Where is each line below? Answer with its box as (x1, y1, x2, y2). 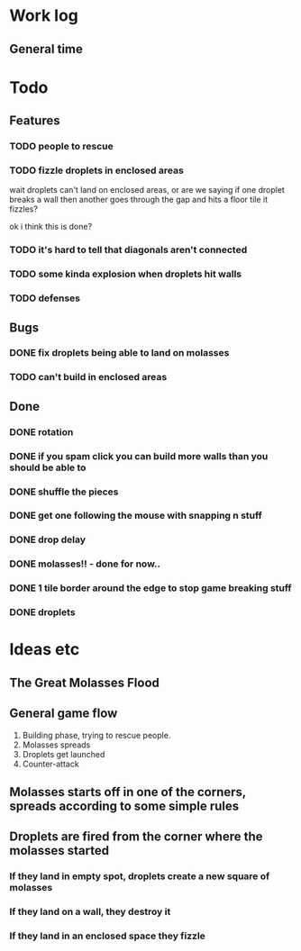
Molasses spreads (22, 739, 91, 750)
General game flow (9, 706, 118, 721)
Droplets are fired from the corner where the (9, 829, 263, 845)
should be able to (9, 461, 87, 474)
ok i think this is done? (9, 222, 93, 232)
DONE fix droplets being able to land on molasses (9, 347, 230, 359)
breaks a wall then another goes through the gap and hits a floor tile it (9, 195, 269, 205)
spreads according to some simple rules (9, 798, 240, 813)
